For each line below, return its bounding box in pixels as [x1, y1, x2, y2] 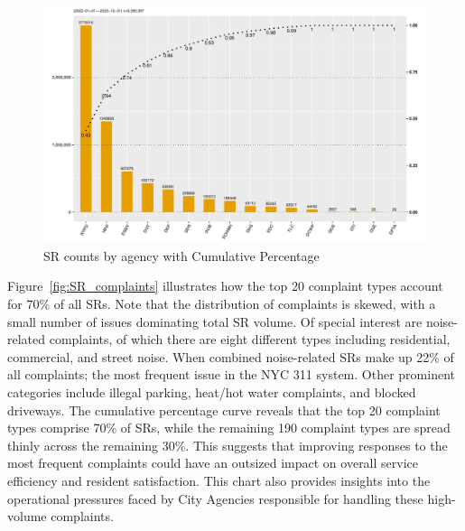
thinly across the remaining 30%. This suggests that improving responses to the [7, 435, 448, 454]
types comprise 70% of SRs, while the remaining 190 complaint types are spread [7, 418, 451, 437]
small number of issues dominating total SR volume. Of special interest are [7, 312, 423, 331]
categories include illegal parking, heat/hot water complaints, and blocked [7, 383, 416, 402]
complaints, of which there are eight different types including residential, [49, 330, 451, 349]
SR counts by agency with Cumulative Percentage [43, 246, 320, 265]
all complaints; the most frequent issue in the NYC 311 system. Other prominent [7, 365, 455, 384]
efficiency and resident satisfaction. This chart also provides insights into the [7, 470, 431, 489]
